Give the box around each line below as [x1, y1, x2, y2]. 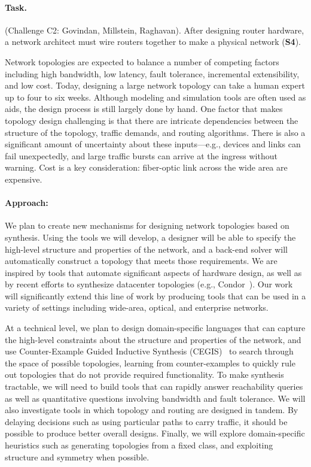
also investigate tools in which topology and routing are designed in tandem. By [5, 404, 298, 416]
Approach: [5, 196, 48, 209]
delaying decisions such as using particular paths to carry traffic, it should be [5, 415, 288, 427]
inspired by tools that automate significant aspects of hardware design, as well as [5, 266, 302, 278]
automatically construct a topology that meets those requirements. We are [5, 254, 278, 267]
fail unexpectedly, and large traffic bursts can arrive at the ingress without [5, 149, 278, 162]
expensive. [5, 172, 42, 185]
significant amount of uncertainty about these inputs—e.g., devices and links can [5, 138, 301, 150]
